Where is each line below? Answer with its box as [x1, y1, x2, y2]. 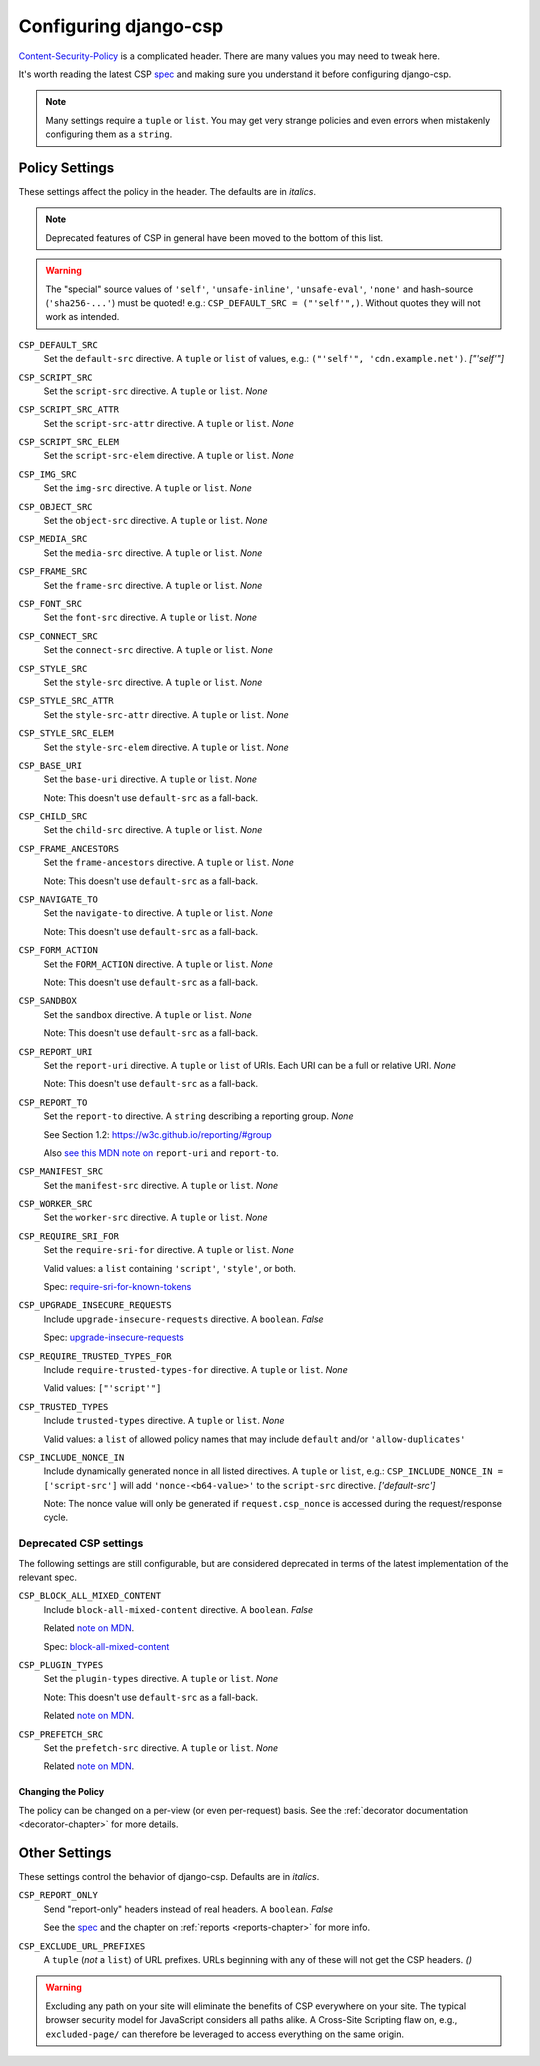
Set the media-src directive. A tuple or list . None [43, 546, 263, 559]
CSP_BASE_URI [18, 760, 83, 771]
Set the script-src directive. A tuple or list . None [43, 385, 269, 397]
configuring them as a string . [45, 128, 173, 140]
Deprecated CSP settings [18, 1536, 144, 1550]
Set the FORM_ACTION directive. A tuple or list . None [43, 958, 274, 970]
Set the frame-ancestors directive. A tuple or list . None [43, 856, 295, 869]
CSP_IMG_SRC [18, 468, 77, 480]
